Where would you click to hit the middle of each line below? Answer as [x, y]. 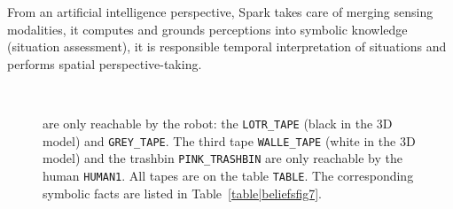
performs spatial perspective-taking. [105, 63]
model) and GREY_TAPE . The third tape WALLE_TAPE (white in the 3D [229, 140]
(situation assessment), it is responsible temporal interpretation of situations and [227, 46]
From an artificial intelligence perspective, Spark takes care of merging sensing [220, 12]
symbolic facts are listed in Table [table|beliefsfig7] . [182, 193]
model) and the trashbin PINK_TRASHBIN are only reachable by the [223, 158]
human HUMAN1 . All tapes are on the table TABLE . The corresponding [228, 175]
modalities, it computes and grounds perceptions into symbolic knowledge [207, 29]
